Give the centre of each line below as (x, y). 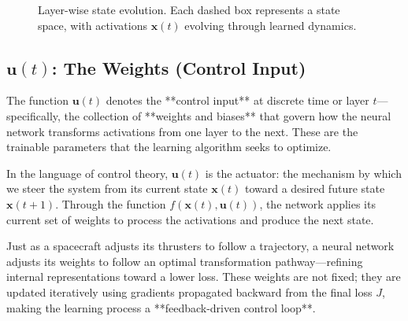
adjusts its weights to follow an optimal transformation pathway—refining (185, 261)
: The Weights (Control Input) (179, 67)
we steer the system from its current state (107, 188)
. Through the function (111, 203)
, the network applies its (317, 203)
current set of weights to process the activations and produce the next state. (190, 219)
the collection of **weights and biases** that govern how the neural (228, 115)
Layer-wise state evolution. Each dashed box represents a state (189, 9)
